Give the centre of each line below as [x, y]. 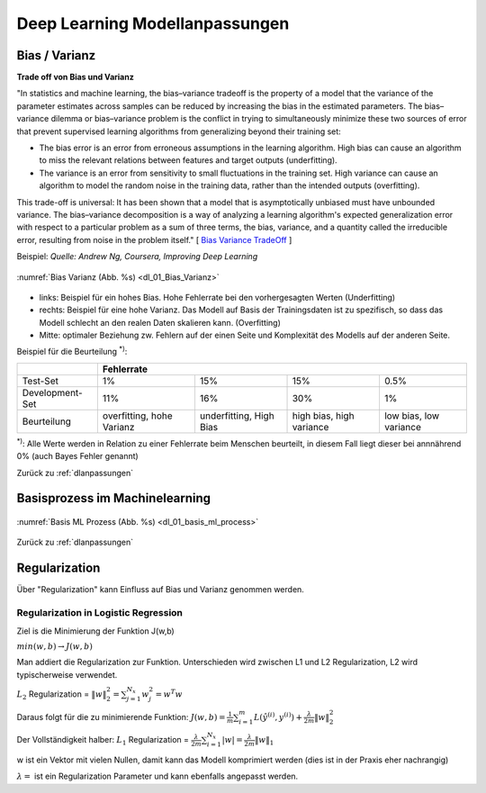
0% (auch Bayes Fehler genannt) [77, 456]
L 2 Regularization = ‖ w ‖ [62, 695]
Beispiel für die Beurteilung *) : [72, 351]
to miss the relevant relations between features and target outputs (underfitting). [188, 160]
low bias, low [412, 416]
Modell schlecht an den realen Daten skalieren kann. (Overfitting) [160, 322]
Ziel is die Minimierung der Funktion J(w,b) [95, 631]
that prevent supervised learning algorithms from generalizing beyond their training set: [179, 131]
